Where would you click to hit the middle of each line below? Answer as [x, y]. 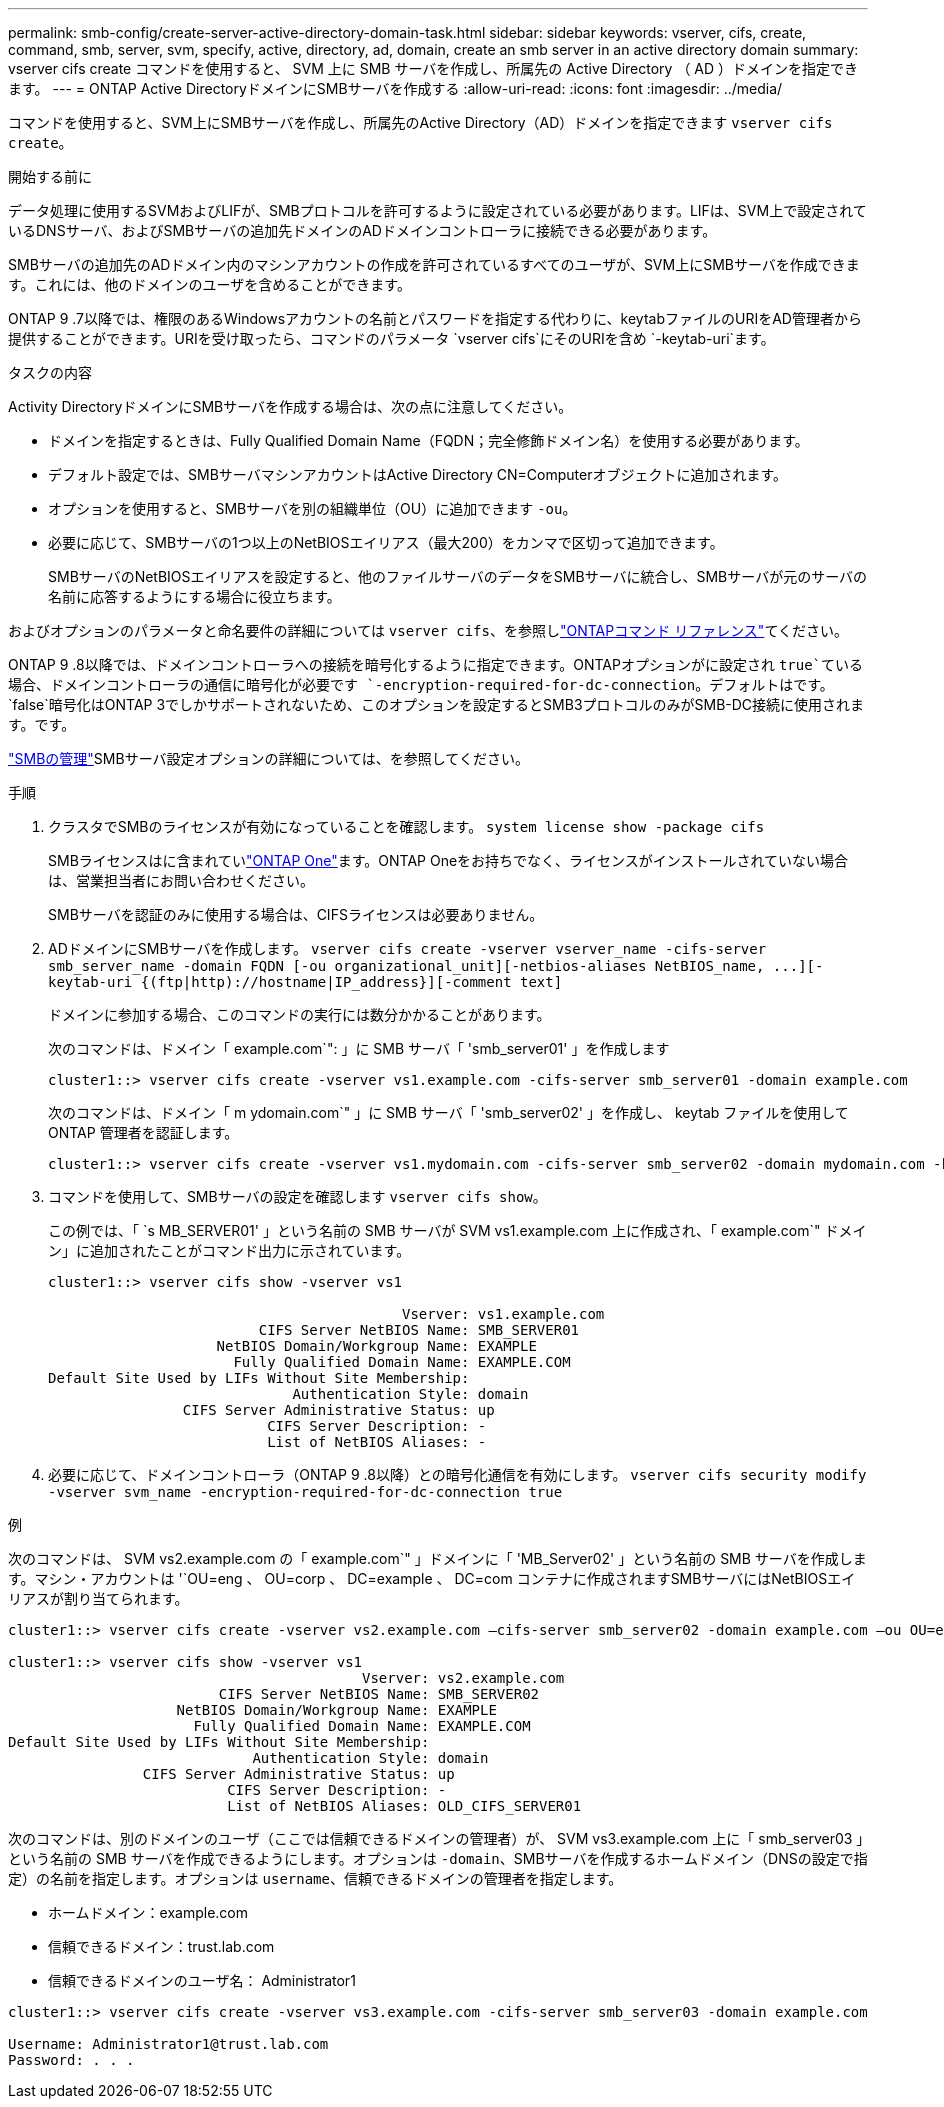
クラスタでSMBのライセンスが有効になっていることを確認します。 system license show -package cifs [406, 826]
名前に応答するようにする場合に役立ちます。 [194, 596]
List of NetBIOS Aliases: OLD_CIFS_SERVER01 [404, 1806]
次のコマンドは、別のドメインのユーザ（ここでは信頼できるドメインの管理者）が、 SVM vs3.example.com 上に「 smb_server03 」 [436, 1838]
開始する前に [50, 176]
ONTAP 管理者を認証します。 [143, 1132]
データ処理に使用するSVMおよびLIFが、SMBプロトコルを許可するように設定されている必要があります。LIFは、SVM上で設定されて [437, 210]
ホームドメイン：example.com [148, 1912]
